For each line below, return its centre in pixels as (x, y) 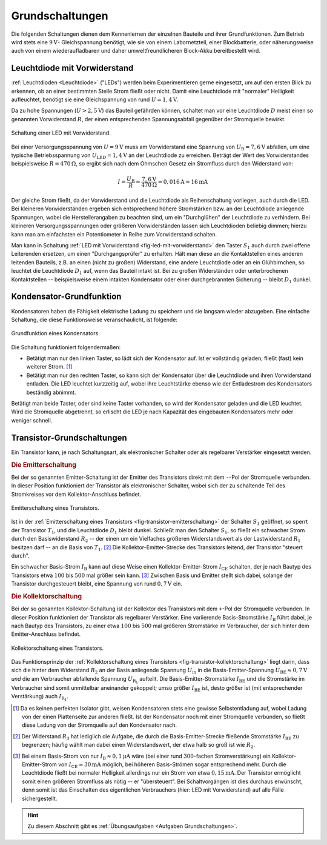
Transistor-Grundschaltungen (69, 437)
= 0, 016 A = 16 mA (183, 182)
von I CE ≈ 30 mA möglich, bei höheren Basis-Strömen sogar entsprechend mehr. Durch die (172, 765)
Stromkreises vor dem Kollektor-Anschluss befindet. (76, 494)
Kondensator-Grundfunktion (66, 297)
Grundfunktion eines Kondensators (55, 333)
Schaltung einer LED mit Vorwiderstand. (61, 133)
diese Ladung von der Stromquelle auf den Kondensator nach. (100, 725)
